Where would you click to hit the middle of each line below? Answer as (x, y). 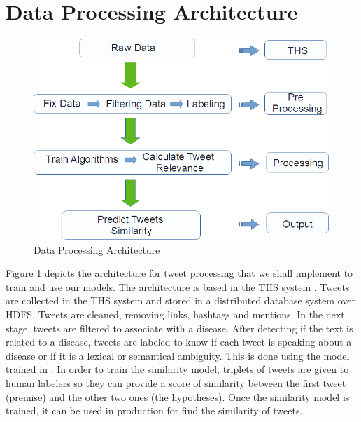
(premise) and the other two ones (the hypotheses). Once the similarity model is (178, 396)
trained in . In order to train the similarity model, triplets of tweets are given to (177, 369)
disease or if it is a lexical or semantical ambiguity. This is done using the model (178, 355)
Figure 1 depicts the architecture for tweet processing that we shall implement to (179, 273)
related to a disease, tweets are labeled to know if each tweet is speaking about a (179, 342)
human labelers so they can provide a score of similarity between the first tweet (176, 382)
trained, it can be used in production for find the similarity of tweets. (154, 410)
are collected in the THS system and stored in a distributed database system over (181, 300)
